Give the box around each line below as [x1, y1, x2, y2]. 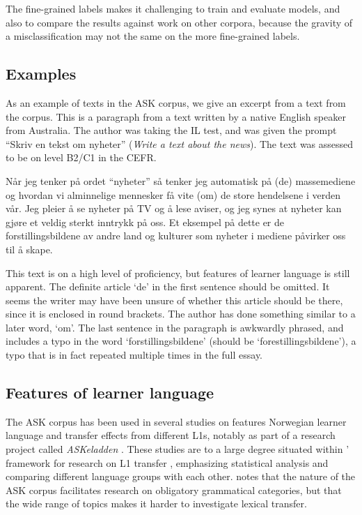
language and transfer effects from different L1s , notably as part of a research [6, 428, 336, 442]
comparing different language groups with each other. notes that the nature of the [6, 469, 356, 484]
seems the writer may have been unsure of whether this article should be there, [6, 292, 343, 307]
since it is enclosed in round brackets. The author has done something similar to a [6, 306, 356, 321]
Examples [6, 63, 77, 84]
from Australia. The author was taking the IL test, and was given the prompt [6, 123, 337, 137]
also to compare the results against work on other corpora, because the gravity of [6, 15, 353, 29]
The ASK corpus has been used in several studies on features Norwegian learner [6, 414, 347, 428]
